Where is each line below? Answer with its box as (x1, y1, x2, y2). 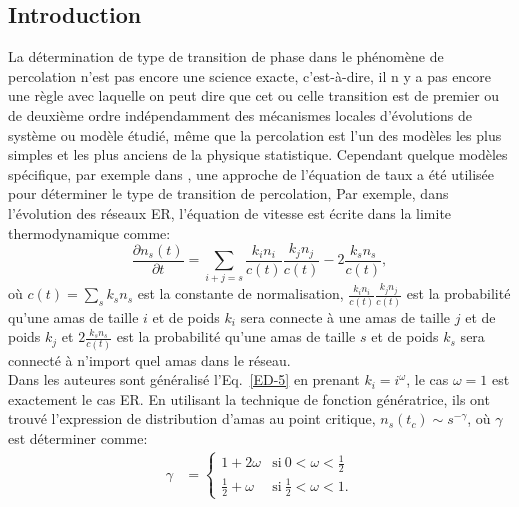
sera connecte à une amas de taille (240, 306, 451, 327)
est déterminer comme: (8, 427, 148, 448)
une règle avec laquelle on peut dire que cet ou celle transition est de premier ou (8, 85, 500, 106)
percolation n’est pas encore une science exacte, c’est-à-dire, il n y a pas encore (8, 65, 492, 86)
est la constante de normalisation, (137, 283, 344, 304)
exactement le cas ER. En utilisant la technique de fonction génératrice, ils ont (8, 388, 490, 409)
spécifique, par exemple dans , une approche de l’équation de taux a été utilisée (8, 163, 495, 184)
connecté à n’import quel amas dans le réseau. (8, 349, 291, 370)
